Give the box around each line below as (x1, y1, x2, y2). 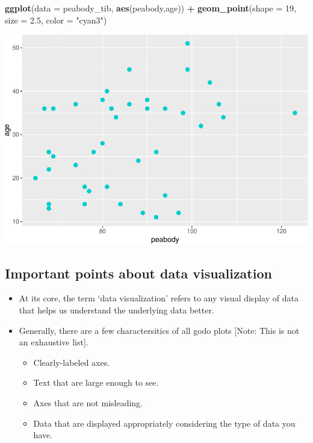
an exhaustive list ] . (19, 336, 88, 348)
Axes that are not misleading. (33, 397, 143, 409)
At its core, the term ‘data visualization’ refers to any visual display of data (19, 292, 299, 304)
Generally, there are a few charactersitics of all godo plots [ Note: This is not (19, 324, 300, 336)
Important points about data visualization (5, 263, 272, 282)
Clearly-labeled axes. (33, 356, 110, 368)
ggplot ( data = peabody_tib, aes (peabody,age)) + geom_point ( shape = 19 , (5, 2, 296, 14)
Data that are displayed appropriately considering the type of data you (33, 416, 296, 429)
